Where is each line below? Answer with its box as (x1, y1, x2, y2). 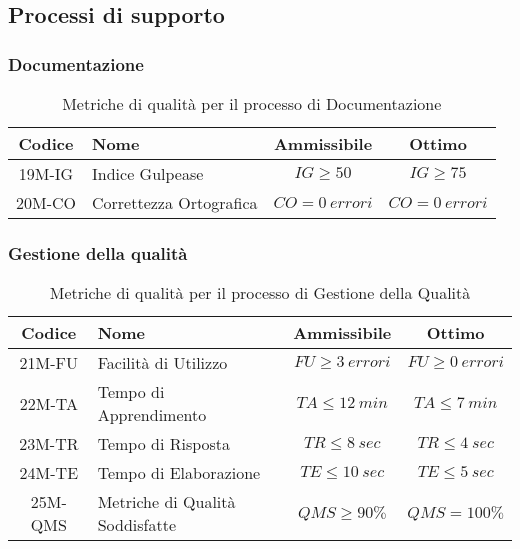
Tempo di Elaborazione (97, 461, 261, 485)
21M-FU (19, 351, 79, 375)
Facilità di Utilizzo (97, 351, 228, 375)
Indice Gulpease (92, 162, 204, 185)
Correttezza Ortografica (92, 191, 258, 214)
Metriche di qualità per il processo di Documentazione (62, 92, 442, 115)
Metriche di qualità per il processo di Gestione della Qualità (49, 281, 471, 305)
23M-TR (19, 432, 79, 456)
